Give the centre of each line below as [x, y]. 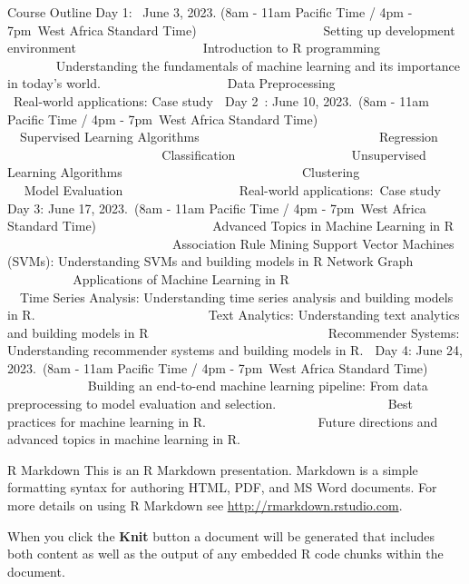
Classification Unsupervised [294, 154]
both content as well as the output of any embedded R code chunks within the [225, 554]
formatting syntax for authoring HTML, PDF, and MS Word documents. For [222, 487]
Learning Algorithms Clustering [184, 172]
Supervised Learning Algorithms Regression [229, 137]
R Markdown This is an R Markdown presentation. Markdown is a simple [213, 469]
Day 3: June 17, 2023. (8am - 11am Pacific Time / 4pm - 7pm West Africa [217, 208]
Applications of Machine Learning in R [181, 278]
